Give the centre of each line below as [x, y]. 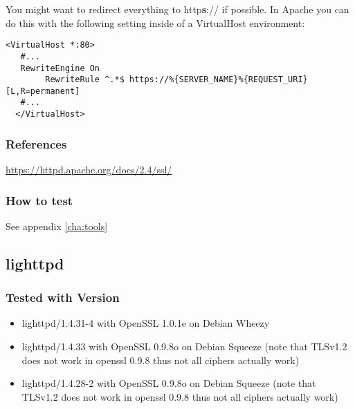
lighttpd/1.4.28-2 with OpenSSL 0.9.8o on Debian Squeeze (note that [169, 383]
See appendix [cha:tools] [57, 226]
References [36, 143]
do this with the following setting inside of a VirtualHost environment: [155, 22]
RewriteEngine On [60, 68]
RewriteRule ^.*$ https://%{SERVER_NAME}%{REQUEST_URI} [176, 80]
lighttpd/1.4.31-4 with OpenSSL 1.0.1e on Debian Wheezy [146, 323]
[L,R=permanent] [43, 91]
